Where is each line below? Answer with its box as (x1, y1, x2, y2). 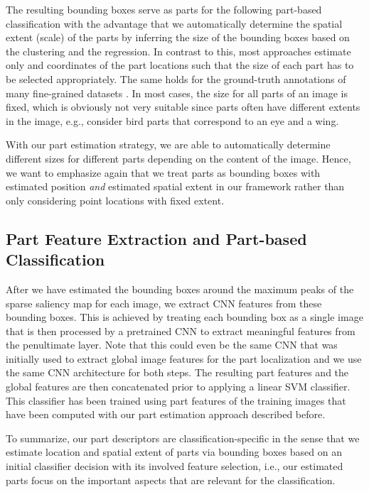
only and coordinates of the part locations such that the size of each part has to (6, 58, 354, 72)
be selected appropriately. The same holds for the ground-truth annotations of (6, 71, 346, 86)
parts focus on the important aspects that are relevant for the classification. (6, 472, 336, 487)
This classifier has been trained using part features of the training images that (6, 393, 346, 408)
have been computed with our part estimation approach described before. (6, 407, 326, 422)
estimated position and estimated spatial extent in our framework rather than (6, 179, 345, 194)
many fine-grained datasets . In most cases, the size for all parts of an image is (6, 85, 348, 100)
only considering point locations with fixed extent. (6, 192, 225, 207)
